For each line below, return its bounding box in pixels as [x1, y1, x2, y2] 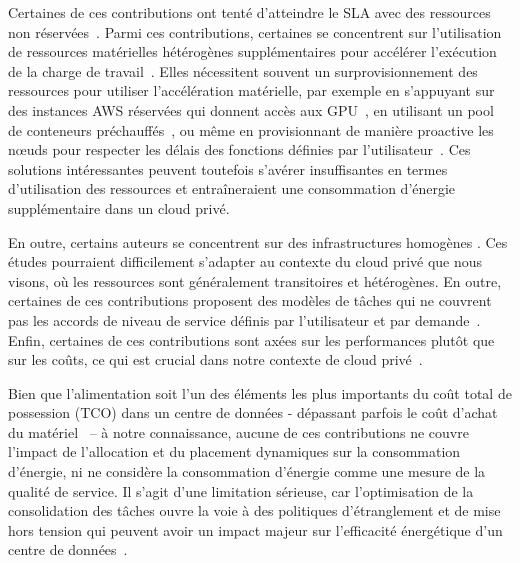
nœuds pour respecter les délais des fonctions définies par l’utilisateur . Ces [8, 139, 471, 160]
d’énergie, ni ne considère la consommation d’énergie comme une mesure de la [8, 461, 486, 482]
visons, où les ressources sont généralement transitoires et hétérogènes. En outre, [8, 270, 502, 291]
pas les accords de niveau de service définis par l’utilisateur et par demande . [8, 309, 481, 330]
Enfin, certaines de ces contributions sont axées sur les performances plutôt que [8, 329, 495, 350]
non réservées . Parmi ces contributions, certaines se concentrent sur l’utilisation [8, 21, 502, 42]
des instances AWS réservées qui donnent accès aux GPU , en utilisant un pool [8, 99, 494, 120]
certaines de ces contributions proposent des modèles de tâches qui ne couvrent [8, 290, 492, 311]
